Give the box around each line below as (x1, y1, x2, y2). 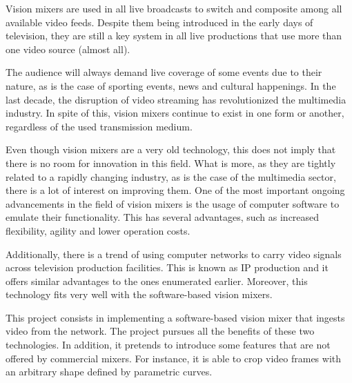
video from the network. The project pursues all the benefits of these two (6, 324, 315, 338)
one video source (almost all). (6, 41, 130, 56)
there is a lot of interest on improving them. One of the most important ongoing (6, 183, 345, 197)
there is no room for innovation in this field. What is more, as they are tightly (6, 155, 336, 170)
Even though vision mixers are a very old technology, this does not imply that (6, 142, 336, 157)
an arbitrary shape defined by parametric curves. (6, 364, 213, 379)
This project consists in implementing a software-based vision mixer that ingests (6, 310, 345, 324)
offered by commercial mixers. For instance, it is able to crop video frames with (6, 351, 342, 365)
